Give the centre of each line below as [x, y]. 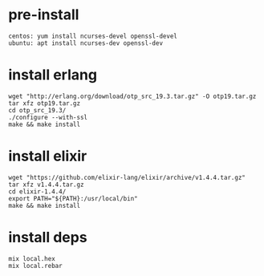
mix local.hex [32, 258]
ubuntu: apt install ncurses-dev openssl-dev [85, 43]
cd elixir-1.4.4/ [37, 191]
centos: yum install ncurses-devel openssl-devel [93, 36]
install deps [48, 237]
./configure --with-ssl [48, 117]
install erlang [53, 75]
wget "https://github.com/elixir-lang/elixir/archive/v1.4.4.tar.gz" [127, 177]
